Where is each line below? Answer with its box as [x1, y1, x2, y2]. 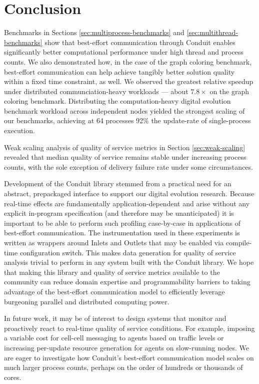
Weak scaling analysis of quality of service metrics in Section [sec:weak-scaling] [4, 142, 245, 152]
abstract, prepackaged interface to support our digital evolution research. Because [4, 188, 254, 199]
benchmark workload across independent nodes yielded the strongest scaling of [4, 105, 245, 116]
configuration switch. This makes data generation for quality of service [19, 247, 236, 257]
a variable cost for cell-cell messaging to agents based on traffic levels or [4, 332, 224, 343]
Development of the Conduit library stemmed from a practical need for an [4, 178, 231, 189]
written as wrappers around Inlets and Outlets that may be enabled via [4, 237, 224, 247]
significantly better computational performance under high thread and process [4, 47, 243, 57]
